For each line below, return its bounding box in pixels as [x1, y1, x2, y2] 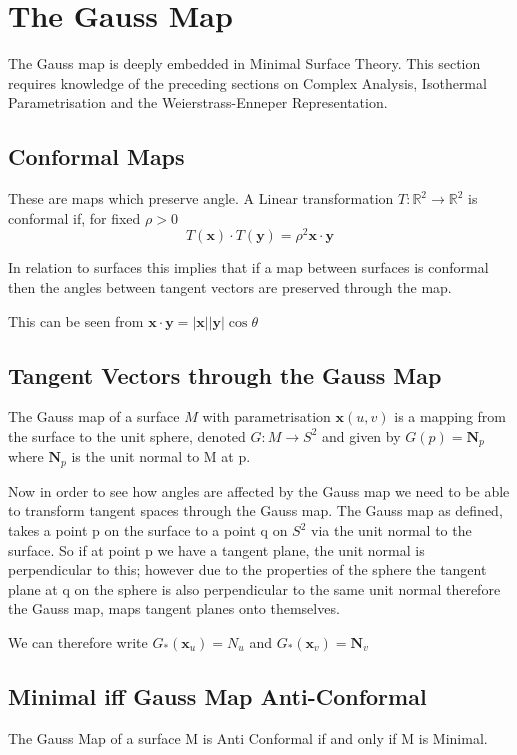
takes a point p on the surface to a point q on [8, 520, 288, 541]
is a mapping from [394, 406, 506, 427]
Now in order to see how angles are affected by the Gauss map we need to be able [8, 480, 510, 501]
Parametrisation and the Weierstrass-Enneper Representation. [8, 92, 388, 113]
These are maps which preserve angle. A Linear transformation [8, 188, 394, 209]
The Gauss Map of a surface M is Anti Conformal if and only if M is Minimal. [8, 727, 488, 748]
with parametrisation [202, 406, 331, 427]
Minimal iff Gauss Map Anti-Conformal [8, 681, 427, 711]
